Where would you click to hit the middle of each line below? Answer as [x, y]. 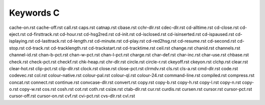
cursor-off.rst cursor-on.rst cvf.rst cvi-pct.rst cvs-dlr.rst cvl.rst [72, 96]
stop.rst [17, 48]
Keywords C [34, 13]
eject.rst [17, 34]
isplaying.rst [21, 41]
